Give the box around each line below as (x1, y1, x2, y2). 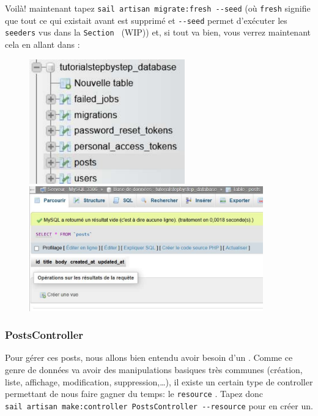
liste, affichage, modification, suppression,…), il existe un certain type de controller (5, 375, 313, 388)
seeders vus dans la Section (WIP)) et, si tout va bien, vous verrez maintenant (5, 26, 311, 39)
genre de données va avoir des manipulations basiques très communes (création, (5, 363, 303, 376)
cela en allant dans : (5, 37, 80, 50)
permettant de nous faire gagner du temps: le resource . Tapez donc (5, 387, 263, 400)
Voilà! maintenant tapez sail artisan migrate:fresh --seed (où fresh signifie (5, 2, 311, 14)
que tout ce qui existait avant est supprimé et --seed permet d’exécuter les (5, 13, 287, 26)
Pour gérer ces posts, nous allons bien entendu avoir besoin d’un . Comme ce (5, 351, 293, 364)
